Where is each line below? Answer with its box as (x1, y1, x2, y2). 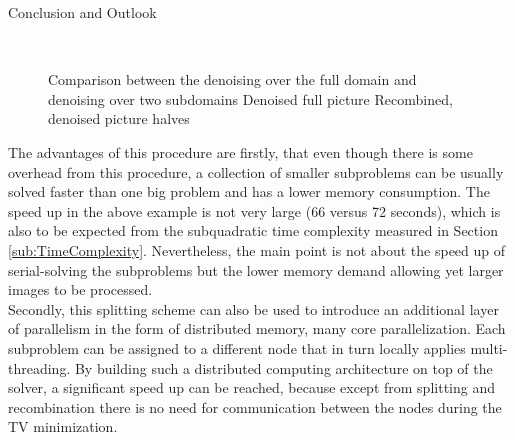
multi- (470, 337, 508, 358)
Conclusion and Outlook (8, 2, 157, 22)
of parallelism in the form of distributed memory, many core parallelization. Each (8, 318, 506, 339)
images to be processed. (8, 279, 153, 300)
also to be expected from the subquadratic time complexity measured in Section (8, 220, 498, 241)
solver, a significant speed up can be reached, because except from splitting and (8, 377, 495, 398)
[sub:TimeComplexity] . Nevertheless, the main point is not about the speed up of (8, 239, 506, 260)
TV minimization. (8, 416, 118, 437)
